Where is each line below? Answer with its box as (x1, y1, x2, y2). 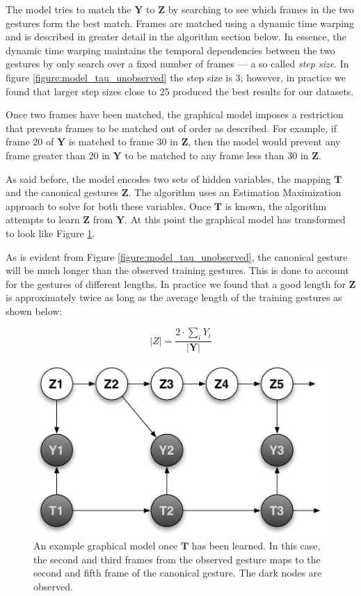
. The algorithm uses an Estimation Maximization (128, 185, 342, 200)
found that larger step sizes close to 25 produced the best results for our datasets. (6, 83, 354, 98)
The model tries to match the (6, 2, 131, 16)
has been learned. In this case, (191, 538, 321, 553)
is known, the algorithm (225, 198, 327, 213)
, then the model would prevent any (188, 134, 341, 149)
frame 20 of (6, 134, 54, 149)
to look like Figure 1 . (6, 225, 95, 240)
